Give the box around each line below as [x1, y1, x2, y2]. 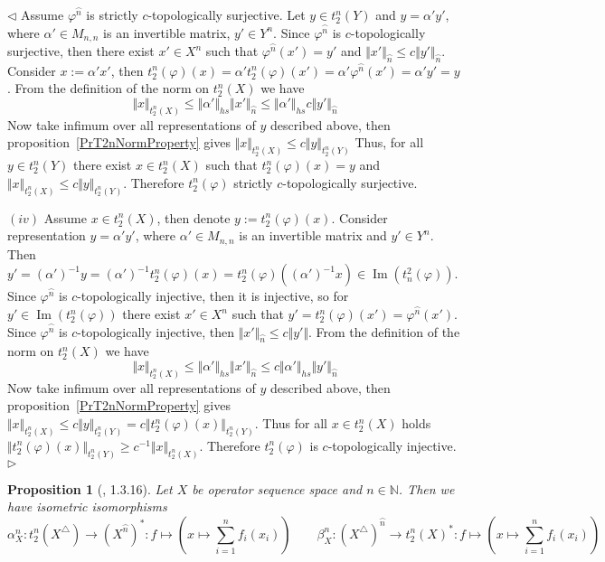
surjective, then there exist [7, 42, 155, 61]
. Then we [398, 479, 455, 498]
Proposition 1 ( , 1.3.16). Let [7, 479, 173, 498]
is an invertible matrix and [239, 226, 387, 245]
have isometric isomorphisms [7, 497, 167, 516]
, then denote [156, 208, 231, 227]
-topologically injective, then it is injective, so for [77, 286, 349, 305]
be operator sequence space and [192, 479, 363, 498]
